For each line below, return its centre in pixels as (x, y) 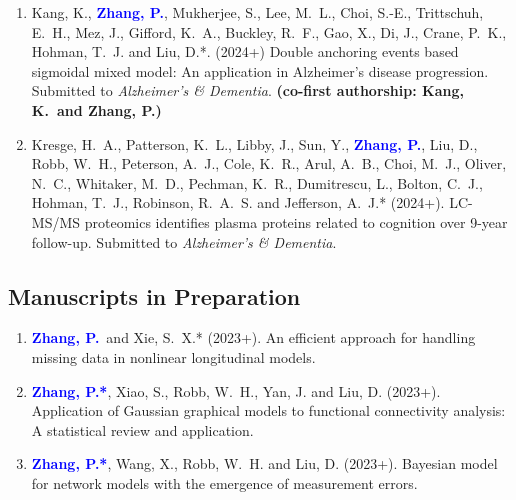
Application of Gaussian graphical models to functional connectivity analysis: (268, 410)
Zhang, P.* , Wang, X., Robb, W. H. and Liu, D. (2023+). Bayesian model (264, 463)
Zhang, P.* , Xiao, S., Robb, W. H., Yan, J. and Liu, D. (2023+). (236, 390)
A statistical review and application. (142, 429)
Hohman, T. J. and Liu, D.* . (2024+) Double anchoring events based (245, 51)
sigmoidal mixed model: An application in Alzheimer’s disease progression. (260, 70)
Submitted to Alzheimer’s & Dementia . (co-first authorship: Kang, (247, 90)
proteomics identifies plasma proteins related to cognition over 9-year (296, 221)
